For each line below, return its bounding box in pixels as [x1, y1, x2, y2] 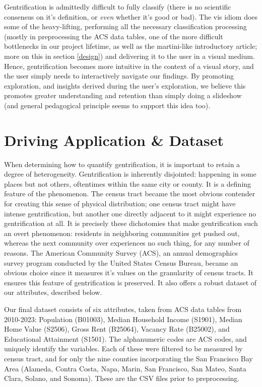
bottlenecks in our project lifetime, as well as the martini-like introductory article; [4, 41, 257, 51]
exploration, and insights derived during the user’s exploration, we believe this [4, 80, 246, 91]
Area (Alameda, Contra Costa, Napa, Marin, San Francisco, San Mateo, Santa [4, 363, 246, 373]
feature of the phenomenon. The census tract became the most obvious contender [4, 188, 255, 199]
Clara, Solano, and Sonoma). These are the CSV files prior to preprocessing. [4, 373, 240, 383]
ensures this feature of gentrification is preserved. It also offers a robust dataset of [4, 277, 257, 287]
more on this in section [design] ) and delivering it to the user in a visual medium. [4, 50, 255, 61]
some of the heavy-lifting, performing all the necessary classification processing [4, 21, 247, 32]
